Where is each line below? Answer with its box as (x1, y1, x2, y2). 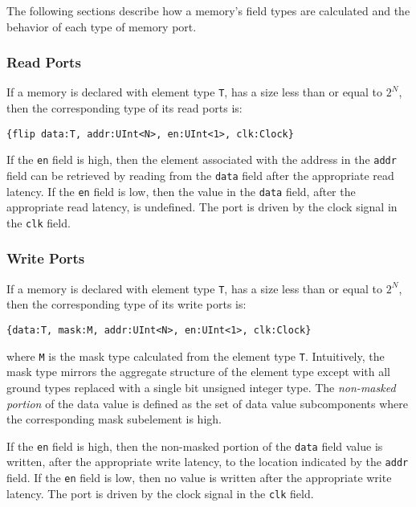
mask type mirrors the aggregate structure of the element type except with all (6, 363, 390, 380)
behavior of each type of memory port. (6, 18, 197, 35)
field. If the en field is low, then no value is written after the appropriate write (6, 469, 392, 485)
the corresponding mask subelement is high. (6, 411, 222, 427)
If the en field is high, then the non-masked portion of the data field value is (6, 437, 383, 454)
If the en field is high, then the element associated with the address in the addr (6, 151, 397, 168)
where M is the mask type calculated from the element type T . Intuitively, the (6, 347, 385, 364)
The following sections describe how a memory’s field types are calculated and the (6, 2, 410, 18)
